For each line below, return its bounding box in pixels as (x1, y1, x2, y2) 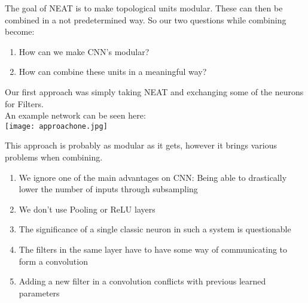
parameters (19, 286, 60, 299)
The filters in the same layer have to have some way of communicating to (19, 243, 288, 255)
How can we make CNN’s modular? (19, 45, 150, 57)
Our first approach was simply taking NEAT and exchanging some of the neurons (5, 85, 304, 98)
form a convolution (19, 254, 88, 267)
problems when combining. (5, 151, 103, 163)
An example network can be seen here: (5, 109, 146, 122)
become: (5, 25, 35, 38)
